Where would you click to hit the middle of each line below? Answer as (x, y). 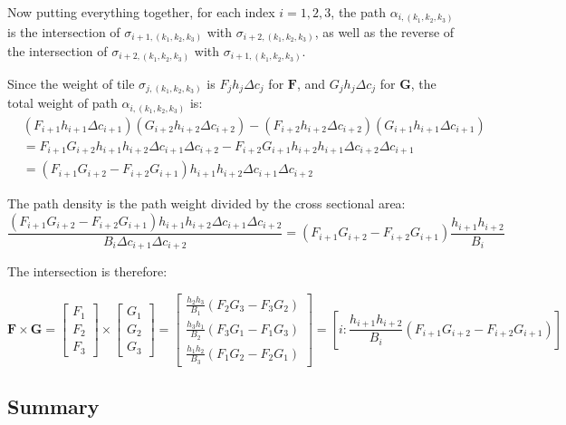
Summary (53, 406)
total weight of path (62, 103)
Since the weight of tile (71, 83)
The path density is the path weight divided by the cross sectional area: (206, 203)
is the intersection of (64, 31)
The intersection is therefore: (87, 271)
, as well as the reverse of (384, 31)
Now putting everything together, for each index (141, 12)
